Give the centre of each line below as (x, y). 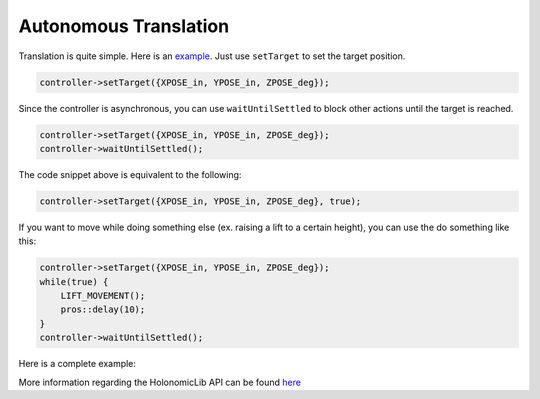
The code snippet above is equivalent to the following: (130, 174)
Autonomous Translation (124, 26)
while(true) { (74, 281)
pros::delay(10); (103, 309)
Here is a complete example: (77, 364)
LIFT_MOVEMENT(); (103, 295)
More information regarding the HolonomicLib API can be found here (160, 382)
